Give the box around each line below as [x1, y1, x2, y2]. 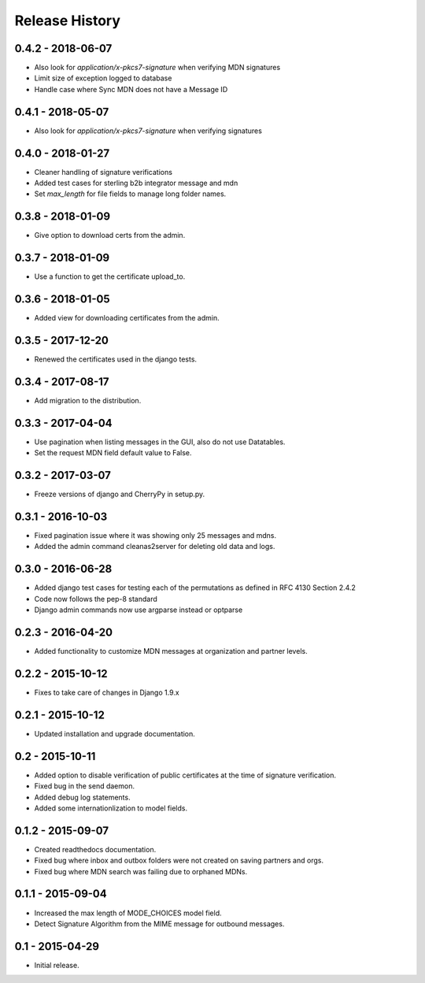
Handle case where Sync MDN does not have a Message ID [34, 84, 228, 94]
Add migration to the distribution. [34, 395, 142, 405]
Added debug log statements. [34, 792, 131, 802]
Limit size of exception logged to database [34, 73, 172, 83]
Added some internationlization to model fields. [34, 803, 188, 813]
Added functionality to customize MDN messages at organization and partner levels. [34, 647, 308, 656]
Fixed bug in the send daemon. [34, 781, 135, 791]
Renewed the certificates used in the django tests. [34, 354, 197, 364]
